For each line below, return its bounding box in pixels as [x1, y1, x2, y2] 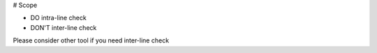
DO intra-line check [30, 14, 87, 22]
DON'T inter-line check [30, 23, 97, 31]
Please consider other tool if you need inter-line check [13, 36, 170, 45]
